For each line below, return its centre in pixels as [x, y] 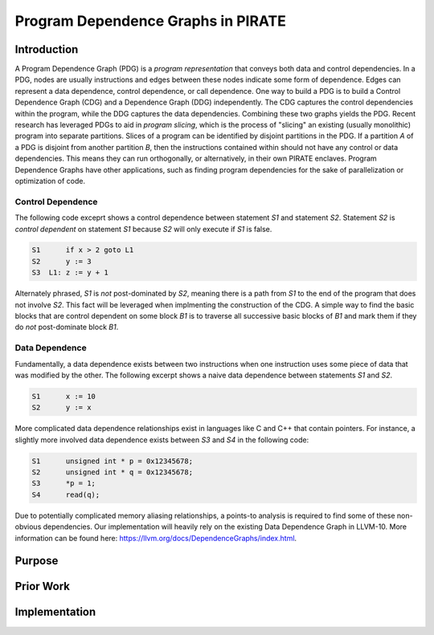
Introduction [47, 49]
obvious [28, 527]
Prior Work [43, 586]
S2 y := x [61, 408]
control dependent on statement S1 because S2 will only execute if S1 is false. [143, 229]
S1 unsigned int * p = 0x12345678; [112, 461]
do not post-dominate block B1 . [67, 327]
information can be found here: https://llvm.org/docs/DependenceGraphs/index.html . [156, 538]
